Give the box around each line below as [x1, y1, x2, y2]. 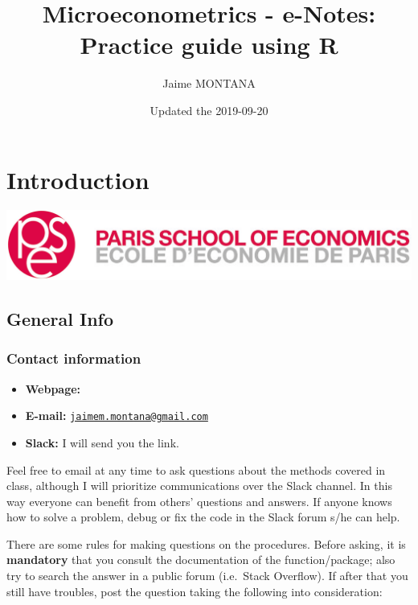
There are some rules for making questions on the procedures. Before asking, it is [6, 535, 406, 552]
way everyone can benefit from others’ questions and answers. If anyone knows [6, 492, 392, 509]
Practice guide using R [80, 28, 338, 61]
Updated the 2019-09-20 [150, 101, 268, 118]
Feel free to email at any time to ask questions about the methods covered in [6, 461, 386, 478]
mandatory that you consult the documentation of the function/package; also [6, 551, 395, 568]
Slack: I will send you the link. [25, 434, 179, 451]
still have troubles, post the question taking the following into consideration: [6, 582, 383, 599]
